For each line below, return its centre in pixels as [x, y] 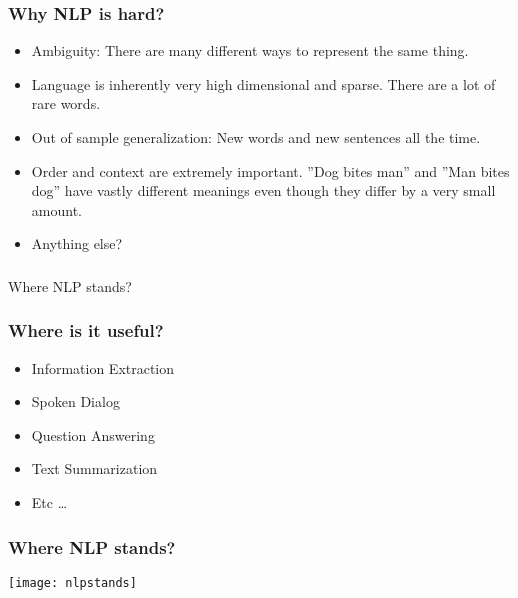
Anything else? [77, 243]
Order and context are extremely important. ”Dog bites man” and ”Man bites [270, 170]
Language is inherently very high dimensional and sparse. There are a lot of [263, 83]
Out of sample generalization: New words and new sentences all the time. [256, 137]
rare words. [66, 103]
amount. [56, 209]
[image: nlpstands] [72, 582]
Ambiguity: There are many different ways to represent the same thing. [250, 50]
